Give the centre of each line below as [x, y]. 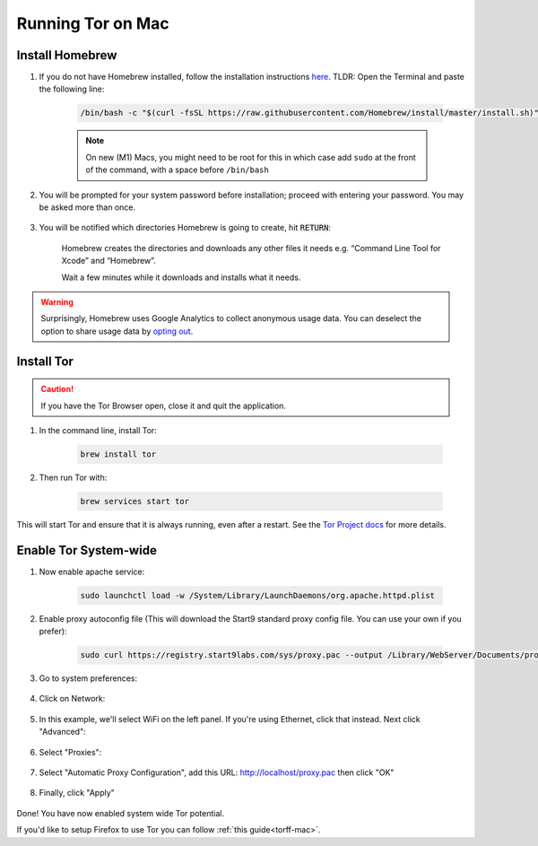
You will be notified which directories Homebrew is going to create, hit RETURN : [185, 228]
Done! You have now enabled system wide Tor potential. [120, 813]
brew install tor [118, 454]
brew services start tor [135, 501]
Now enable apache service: [92, 571]
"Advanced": [62, 732]
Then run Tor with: [73, 477]
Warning [57, 301]
